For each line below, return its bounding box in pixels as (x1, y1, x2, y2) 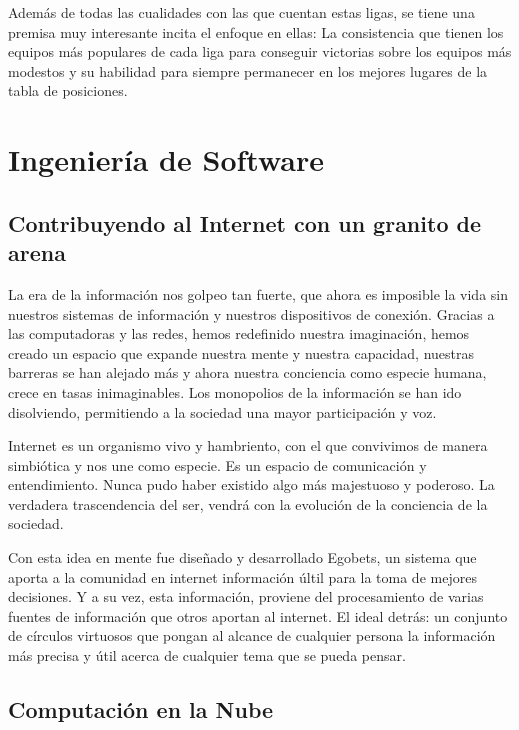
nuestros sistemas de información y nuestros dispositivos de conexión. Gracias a (8, 303, 495, 324)
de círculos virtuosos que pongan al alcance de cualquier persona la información (8, 625, 496, 646)
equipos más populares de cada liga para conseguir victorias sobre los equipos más (8, 41, 512, 62)
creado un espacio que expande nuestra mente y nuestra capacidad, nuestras (8, 342, 475, 363)
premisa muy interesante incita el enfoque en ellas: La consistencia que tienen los (8, 21, 504, 42)
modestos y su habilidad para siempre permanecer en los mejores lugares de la (8, 60, 488, 81)
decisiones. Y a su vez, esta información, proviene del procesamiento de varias (8, 586, 484, 607)
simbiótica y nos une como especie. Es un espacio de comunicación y (8, 454, 427, 475)
